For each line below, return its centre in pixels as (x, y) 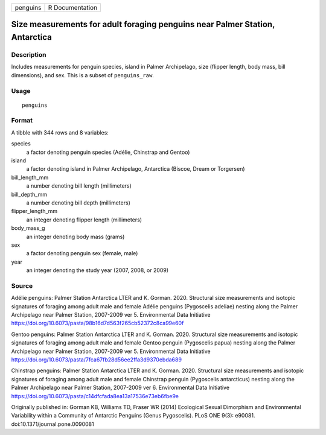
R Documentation (73, 8)
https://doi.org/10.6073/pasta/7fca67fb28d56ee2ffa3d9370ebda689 (97, 360)
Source (22, 285)
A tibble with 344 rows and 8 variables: (60, 132)
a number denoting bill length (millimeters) (79, 186)
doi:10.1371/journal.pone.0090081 (53, 424)
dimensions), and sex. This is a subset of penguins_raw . (82, 75)
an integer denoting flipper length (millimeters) (84, 220)
